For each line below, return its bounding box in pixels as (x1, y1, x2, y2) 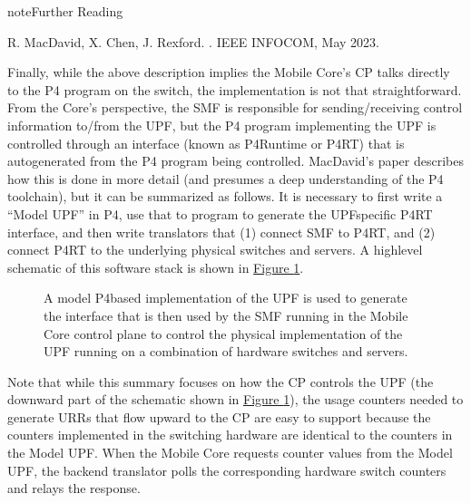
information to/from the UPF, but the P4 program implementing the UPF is (7, 115, 437, 134)
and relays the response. (7, 479, 141, 498)
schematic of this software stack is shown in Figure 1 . (7, 257, 304, 276)
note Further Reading (7, 2, 123, 20)
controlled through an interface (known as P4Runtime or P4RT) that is (7, 133, 405, 152)
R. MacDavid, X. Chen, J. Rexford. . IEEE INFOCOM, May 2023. (7, 32, 379, 51)
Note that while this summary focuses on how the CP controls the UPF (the (7, 372, 434, 391)
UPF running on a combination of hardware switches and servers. (44, 342, 408, 361)
